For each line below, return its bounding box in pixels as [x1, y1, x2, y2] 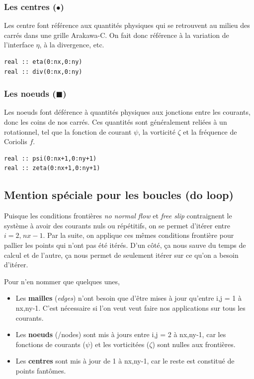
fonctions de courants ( [15, 339, 85, 349]
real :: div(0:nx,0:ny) [4, 68, 83, 75]
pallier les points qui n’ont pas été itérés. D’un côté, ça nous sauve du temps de [4, 239, 246, 250]
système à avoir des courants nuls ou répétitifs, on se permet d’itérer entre [4, 220, 230, 230]
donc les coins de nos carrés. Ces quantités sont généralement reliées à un [4, 117, 227, 127]
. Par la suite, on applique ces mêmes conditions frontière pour [43, 230, 234, 240]
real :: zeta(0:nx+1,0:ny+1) [4, 165, 100, 172]
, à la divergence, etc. [39, 39, 104, 50]
